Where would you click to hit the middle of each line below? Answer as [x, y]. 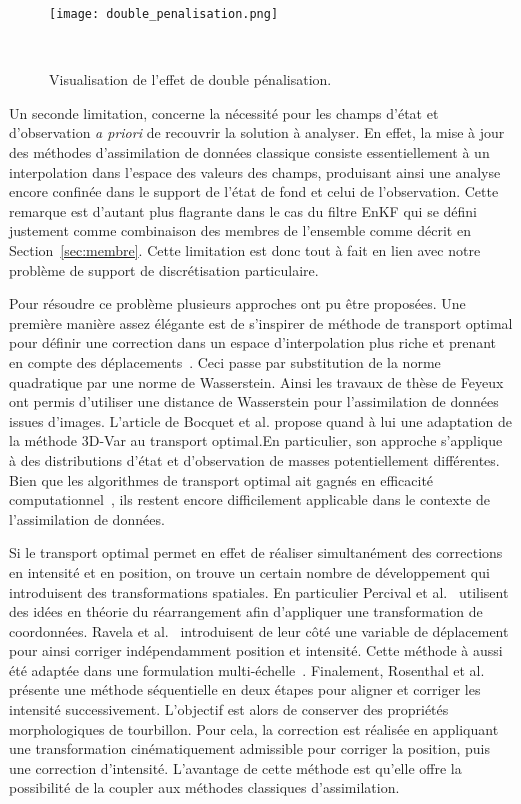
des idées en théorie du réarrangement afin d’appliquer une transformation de [246, 611]
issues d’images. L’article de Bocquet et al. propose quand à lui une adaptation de [260, 420]
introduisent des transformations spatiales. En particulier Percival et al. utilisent [259, 591]
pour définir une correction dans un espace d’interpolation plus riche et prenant [253, 342]
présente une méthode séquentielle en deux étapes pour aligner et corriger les [245, 689]
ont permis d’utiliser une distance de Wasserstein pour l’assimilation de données [254, 401]
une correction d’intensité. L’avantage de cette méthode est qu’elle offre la [235, 767]
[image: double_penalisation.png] [164, 14]
